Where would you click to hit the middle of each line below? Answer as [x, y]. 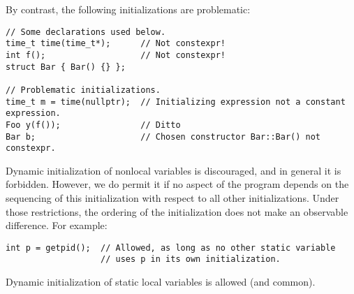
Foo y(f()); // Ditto [93, 125]
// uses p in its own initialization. [191, 259]
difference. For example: [57, 225]
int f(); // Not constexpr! [116, 55]
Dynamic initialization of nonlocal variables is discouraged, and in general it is [174, 170]
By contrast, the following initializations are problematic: [128, 9]
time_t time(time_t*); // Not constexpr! [116, 44]
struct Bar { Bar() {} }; [66, 67]
